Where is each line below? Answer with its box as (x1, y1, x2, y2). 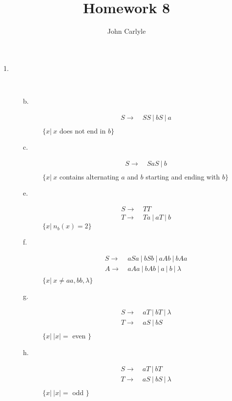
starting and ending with (146, 171, 220, 181)
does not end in (59, 125, 106, 135)
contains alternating (59, 171, 119, 181)
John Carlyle (107, 26, 146, 36)
